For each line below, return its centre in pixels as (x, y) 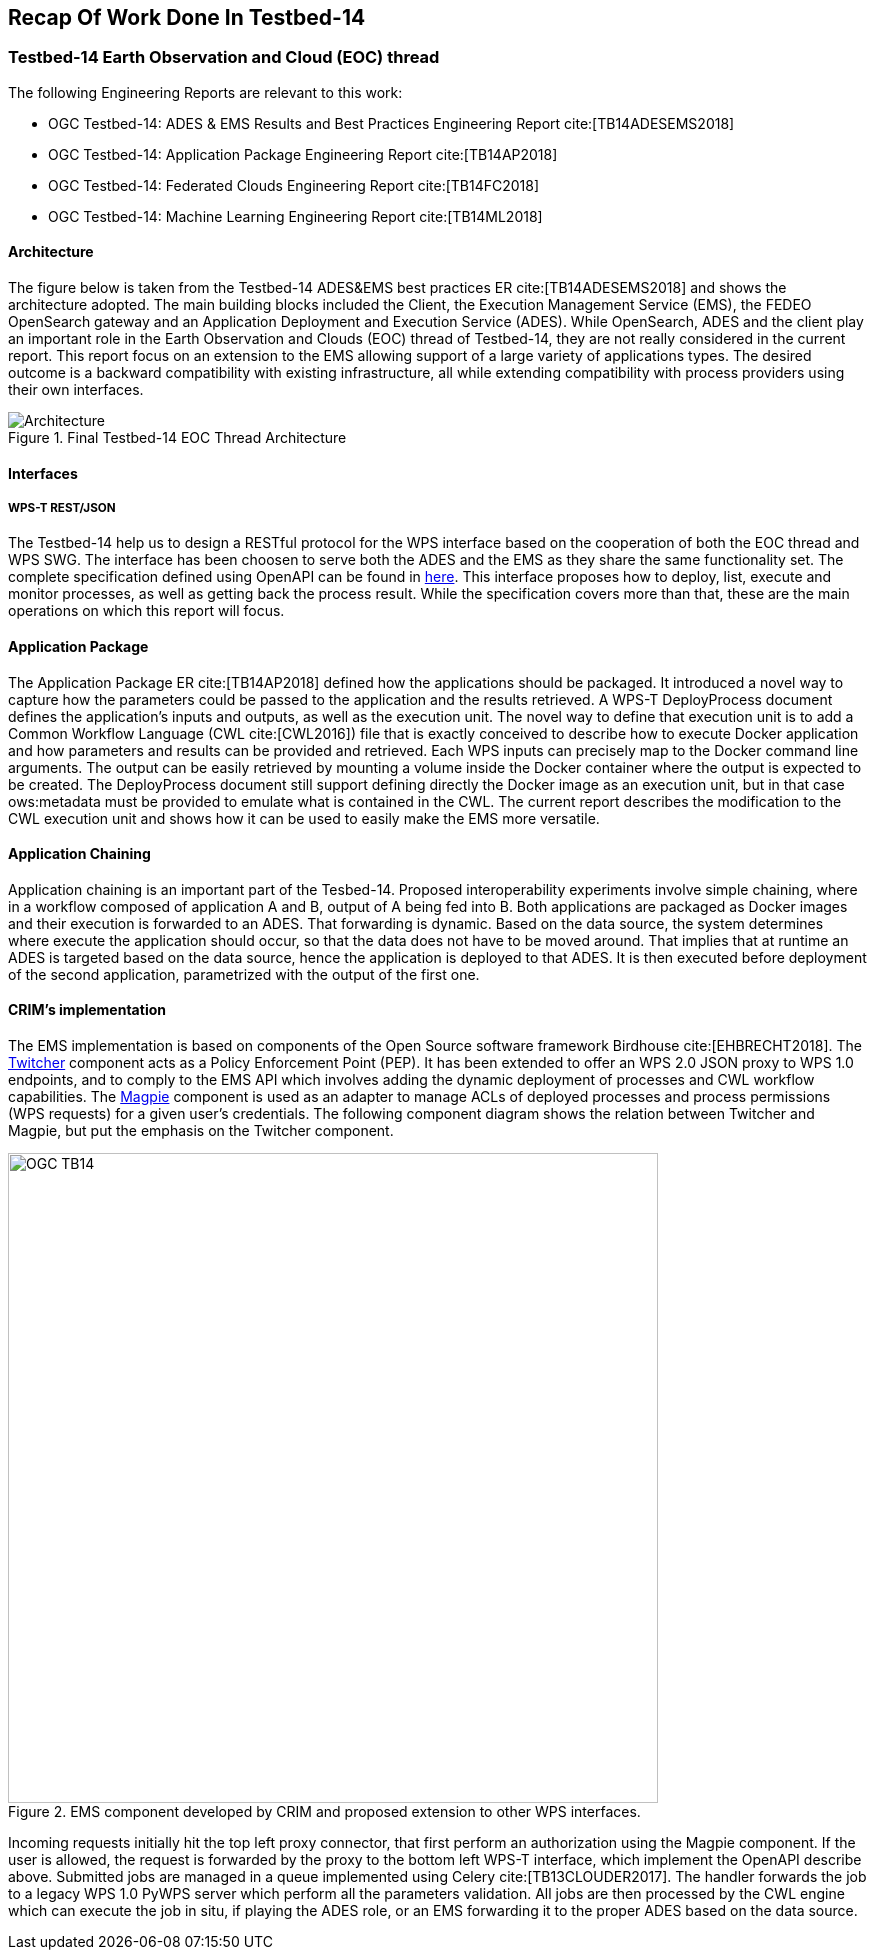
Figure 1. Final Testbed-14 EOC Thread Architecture (177, 438)
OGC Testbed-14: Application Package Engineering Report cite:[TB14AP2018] (303, 154)
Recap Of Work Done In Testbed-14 (187, 17)
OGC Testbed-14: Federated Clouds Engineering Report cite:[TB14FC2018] (294, 185)
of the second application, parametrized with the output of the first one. (244, 974)
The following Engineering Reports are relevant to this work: (205, 92)
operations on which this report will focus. (146, 611)
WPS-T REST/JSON (62, 508)
